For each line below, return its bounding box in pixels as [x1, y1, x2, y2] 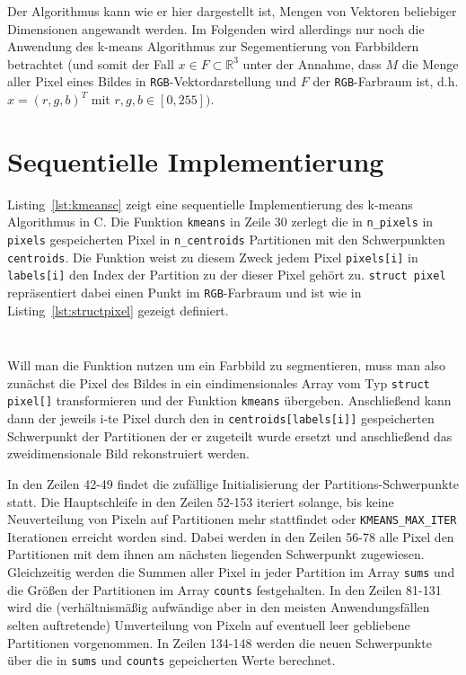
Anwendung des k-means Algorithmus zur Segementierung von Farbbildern [7, 37, 419, 56]
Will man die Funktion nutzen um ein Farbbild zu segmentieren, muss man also [7, 356, 446, 375]
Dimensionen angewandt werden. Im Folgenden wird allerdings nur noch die [7, 19, 425, 38]
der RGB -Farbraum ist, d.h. [312, 72, 459, 91]
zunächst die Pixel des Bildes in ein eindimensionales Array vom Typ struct [7, 373, 430, 392]
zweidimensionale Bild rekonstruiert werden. [7, 444, 251, 463]
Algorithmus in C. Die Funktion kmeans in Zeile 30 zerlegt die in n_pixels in [7, 212, 434, 231]
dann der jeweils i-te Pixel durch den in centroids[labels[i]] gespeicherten [7, 409, 435, 428]
